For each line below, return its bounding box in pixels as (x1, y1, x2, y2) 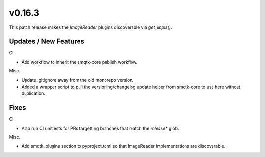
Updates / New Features (9, 37, 84, 45)
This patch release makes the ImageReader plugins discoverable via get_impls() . (9, 24, 172, 30)
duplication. (21, 90, 45, 96)
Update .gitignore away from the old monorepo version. (21, 77, 134, 83)
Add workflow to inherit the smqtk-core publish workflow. (21, 59, 138, 65)
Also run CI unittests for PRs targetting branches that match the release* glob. (21, 125, 179, 131)
